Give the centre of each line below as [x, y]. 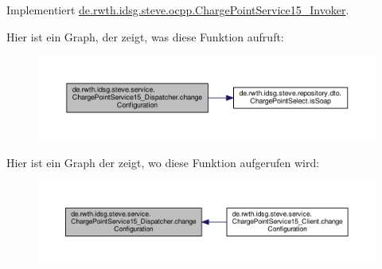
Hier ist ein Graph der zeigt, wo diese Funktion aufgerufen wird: [163, 162]
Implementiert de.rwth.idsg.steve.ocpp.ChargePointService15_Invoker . [178, 10]
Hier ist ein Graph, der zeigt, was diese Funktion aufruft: [145, 36]
